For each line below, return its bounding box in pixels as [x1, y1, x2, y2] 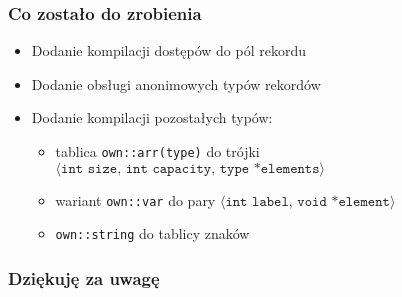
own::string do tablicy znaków [55, 223, 250, 244]
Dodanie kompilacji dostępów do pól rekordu [31, 40, 306, 61]
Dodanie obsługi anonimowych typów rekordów [31, 73, 321, 94]
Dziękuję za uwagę [8, 265, 160, 290]
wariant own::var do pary [55, 189, 216, 210]
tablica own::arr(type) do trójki [55, 141, 260, 161]
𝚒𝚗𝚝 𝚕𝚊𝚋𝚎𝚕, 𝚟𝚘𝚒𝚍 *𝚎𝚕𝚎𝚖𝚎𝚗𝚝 [225, 194, 390, 209]
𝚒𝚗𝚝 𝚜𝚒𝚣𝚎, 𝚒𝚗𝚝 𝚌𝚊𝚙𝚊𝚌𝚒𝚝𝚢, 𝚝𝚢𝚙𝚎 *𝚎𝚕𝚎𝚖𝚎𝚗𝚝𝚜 [61, 161, 320, 176]
